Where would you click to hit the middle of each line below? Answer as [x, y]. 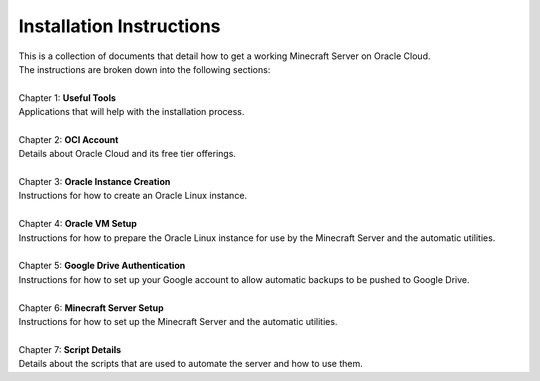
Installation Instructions [119, 26]
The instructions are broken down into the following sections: [144, 69]
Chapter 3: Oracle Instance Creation [94, 182]
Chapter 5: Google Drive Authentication [102, 266]
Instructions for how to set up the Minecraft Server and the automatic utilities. [178, 321]
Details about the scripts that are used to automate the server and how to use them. [191, 364]
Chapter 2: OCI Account [68, 139]
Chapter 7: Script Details [70, 349]
